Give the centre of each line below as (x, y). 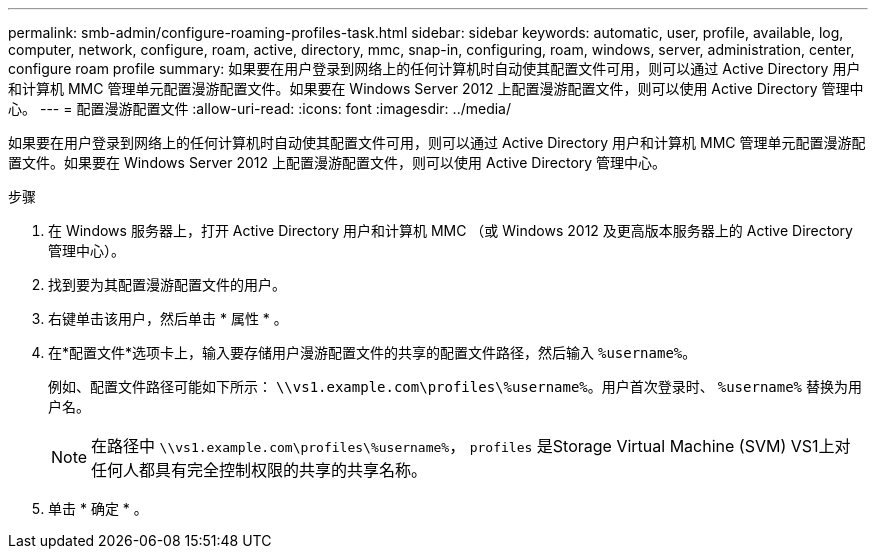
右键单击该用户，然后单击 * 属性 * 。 (168, 318)
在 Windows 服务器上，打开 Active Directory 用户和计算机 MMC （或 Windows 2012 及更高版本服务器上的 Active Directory (450, 230)
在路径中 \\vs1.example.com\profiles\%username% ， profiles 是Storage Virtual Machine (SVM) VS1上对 (471, 446)
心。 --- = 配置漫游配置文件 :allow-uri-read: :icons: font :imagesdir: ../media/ (260, 108)
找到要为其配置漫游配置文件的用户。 (167, 284)
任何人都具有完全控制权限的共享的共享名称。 (259, 470)
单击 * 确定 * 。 (98, 508)
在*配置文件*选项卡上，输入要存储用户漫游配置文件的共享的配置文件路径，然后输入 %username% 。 (372, 352)
